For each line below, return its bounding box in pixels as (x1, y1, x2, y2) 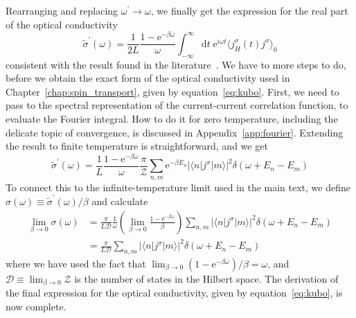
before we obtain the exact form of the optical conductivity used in (6, 71, 290, 85)
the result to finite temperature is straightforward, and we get (6, 139, 268, 153)
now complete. (6, 299, 66, 313)
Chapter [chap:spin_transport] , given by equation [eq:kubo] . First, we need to (6, 84, 339, 98)
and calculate (91, 193, 148, 208)
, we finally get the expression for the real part (150, 3, 348, 17)
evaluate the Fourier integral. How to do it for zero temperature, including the (6, 111, 338, 125)
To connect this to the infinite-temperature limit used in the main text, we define (6, 179, 350, 194)
